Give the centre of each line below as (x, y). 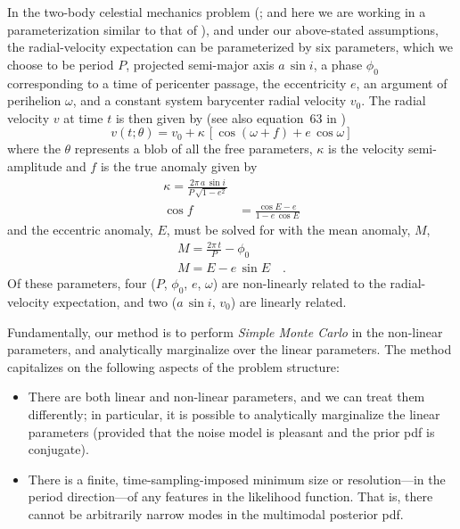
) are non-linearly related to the (299, 283)
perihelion (34, 100)
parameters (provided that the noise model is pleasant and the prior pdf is (231, 431)
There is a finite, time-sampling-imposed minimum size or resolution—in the (237, 479)
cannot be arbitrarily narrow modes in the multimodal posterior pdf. (216, 513)
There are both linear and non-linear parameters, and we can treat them (226, 397)
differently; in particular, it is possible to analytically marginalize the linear (234, 413)
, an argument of (402, 83)
